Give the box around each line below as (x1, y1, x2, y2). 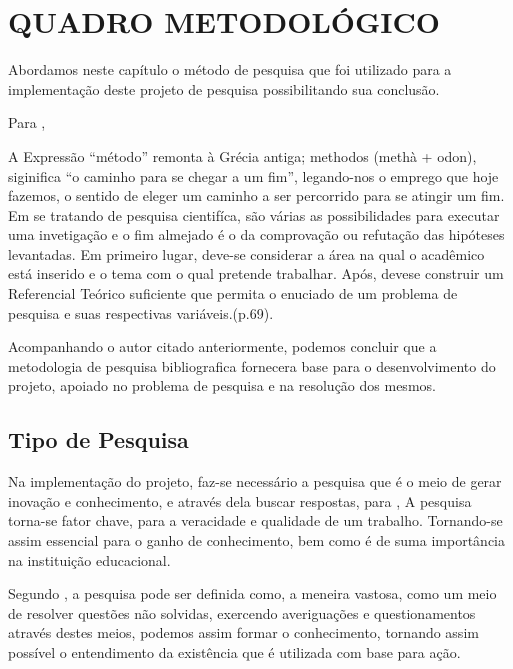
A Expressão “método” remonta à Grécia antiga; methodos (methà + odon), (8, 145, 477, 166)
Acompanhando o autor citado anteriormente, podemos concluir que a (8, 336, 437, 357)
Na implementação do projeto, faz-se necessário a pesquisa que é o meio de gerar (8, 471, 502, 492)
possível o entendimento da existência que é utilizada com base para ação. (8, 641, 461, 662)
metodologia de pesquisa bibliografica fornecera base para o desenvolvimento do (8, 355, 496, 376)
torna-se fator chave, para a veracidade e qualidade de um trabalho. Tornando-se (8, 510, 503, 531)
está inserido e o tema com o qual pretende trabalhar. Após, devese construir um (8, 263, 504, 284)
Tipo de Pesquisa (8, 424, 189, 455)
